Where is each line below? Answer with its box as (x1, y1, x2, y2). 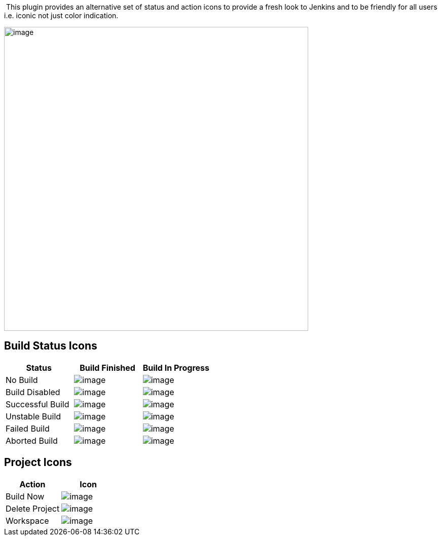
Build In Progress (142, 362, 209, 373)
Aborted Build (6, 435, 58, 446)
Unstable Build (6, 411, 61, 421)
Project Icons (4, 456, 72, 469)
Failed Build (6, 423, 50, 434)
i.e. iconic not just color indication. (4, 11, 119, 20)
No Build (6, 374, 38, 385)
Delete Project (6, 503, 60, 514)
